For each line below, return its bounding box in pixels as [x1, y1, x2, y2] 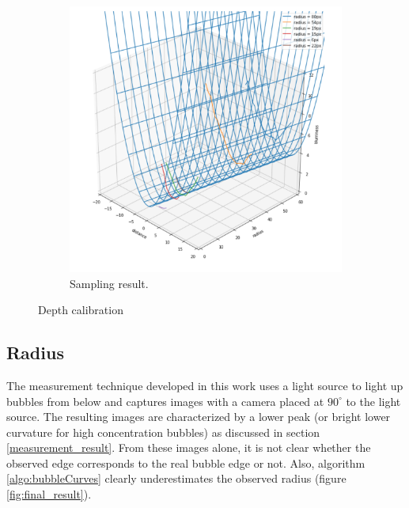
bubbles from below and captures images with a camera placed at [6, 392, 324, 409]
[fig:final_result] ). [6, 486, 92, 502]
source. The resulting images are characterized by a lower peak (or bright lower [6, 408, 391, 425]
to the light [346, 392, 401, 409]
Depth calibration [38, 301, 123, 318]
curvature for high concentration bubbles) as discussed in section [6, 423, 320, 440]
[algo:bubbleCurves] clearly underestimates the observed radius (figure [6, 470, 347, 487]
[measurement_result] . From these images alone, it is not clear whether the [6, 439, 371, 456]
